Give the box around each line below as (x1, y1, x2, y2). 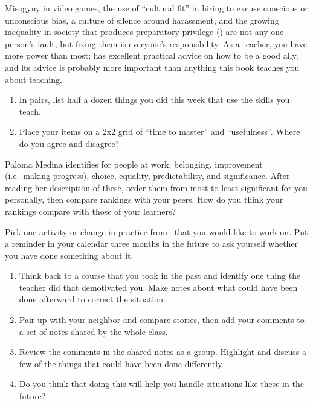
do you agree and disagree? (19, 137, 120, 149)
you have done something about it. (5, 249, 134, 261)
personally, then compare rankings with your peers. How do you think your (5, 193, 283, 206)
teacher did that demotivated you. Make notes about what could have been (19, 281, 298, 293)
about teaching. (5, 73, 62, 85)
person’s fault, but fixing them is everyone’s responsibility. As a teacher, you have (5, 37, 308, 50)
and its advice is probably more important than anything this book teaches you (5, 60, 300, 73)
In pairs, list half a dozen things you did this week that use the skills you (19, 93, 290, 106)
